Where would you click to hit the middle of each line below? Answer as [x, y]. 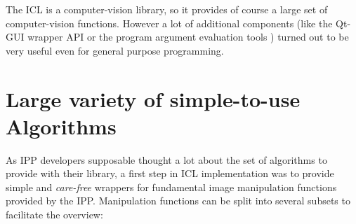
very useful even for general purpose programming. [115, 50]
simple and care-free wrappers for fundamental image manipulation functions [171, 187]
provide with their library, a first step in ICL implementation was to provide [170, 173]
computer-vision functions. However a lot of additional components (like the [169, 23]
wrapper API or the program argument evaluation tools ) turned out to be [188, 37]
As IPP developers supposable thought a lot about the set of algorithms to [166, 159]
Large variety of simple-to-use [153, 98]
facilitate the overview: [54, 215]
